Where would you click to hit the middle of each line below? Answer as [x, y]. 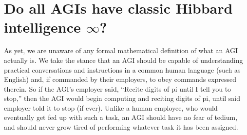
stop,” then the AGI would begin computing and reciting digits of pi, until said [122, 98]
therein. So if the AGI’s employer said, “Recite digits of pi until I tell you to [118, 88]
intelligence [42, 27]
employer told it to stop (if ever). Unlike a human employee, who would [111, 107]
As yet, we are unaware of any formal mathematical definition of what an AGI [121, 50]
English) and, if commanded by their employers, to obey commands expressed [120, 79]
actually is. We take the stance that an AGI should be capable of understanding [123, 60]
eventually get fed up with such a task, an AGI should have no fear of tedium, [121, 117]
